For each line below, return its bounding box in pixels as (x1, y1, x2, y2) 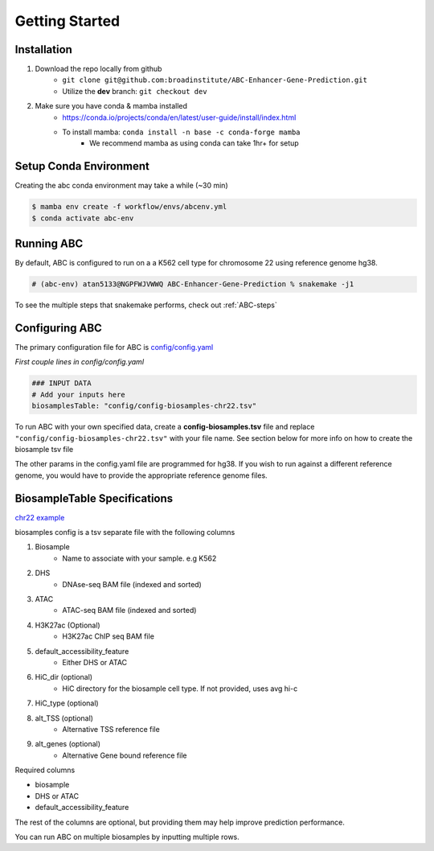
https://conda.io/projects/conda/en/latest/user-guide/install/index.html (62, 113, 297, 122)
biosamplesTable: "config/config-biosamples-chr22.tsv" (31, 401, 257, 410)
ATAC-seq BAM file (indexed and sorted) (62, 606, 197, 615)
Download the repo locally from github (35, 64, 162, 74)
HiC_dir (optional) (35, 672, 92, 682)
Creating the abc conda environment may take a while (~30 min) (14, 181, 228, 191)
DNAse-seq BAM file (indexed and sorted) (62, 579, 203, 589)
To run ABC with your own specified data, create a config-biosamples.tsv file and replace (14, 422, 315, 432)
